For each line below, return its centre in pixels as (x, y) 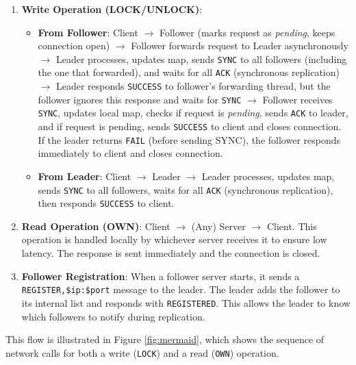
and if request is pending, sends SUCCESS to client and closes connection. (190, 126)
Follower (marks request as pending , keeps (247, 32)
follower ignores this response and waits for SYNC (140, 99)
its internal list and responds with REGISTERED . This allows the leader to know (186, 302)
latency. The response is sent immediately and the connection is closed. (171, 253)
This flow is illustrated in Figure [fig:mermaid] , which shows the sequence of (165, 339)
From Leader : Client (85, 176)
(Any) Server (218, 226)
